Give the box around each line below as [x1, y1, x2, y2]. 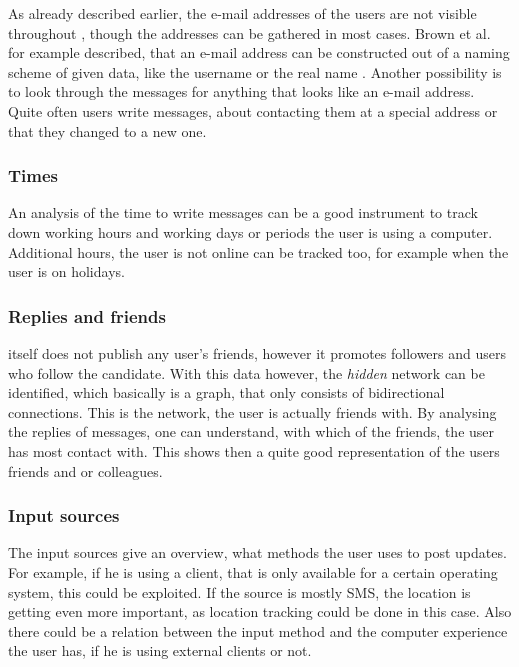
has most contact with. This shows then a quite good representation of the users [8, 440, 500, 461]
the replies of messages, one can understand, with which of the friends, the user [8, 421, 495, 442]
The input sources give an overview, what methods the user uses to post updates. [8, 542, 507, 563]
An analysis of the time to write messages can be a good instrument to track [8, 202, 478, 223]
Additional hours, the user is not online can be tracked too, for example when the [8, 241, 509, 262]
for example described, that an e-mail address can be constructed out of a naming [8, 42, 510, 63]
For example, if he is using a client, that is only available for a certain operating [8, 561, 498, 582]
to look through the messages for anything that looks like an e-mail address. [8, 81, 475, 102]
